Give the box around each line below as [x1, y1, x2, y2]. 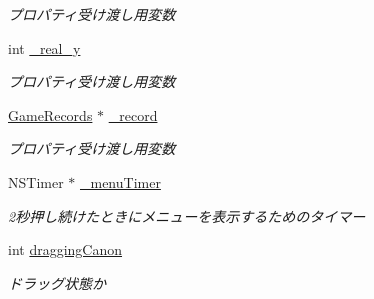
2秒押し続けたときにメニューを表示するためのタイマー [8, 205, 366, 226]
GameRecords [8, 104, 93, 125]
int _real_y [8, 37, 81, 58]
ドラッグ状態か [8, 272, 106, 293]
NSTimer [8, 171, 64, 192]
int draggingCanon [8, 239, 123, 260]
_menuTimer [79, 171, 161, 192]
